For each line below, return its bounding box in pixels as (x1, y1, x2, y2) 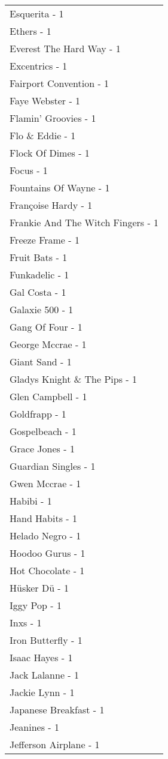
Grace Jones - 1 (10, 442, 75, 455)
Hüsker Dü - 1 (10, 581, 69, 595)
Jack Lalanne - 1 (10, 668, 79, 682)
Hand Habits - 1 (10, 511, 77, 525)
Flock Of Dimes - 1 (10, 146, 90, 160)
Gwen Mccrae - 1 (10, 476, 81, 490)
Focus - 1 (10, 163, 48, 177)
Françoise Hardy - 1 (10, 198, 93, 212)
